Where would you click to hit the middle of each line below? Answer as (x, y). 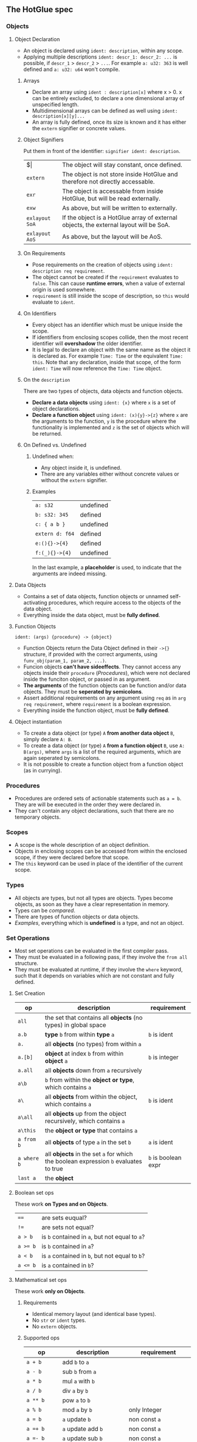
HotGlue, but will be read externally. (111, 198)
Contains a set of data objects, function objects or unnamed (96, 596)
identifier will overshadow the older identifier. (87, 343)
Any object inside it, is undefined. (81, 467)
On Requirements (44, 253)
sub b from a (79, 1372)
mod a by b (77, 1410)
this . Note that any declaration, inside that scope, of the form (106, 362)
